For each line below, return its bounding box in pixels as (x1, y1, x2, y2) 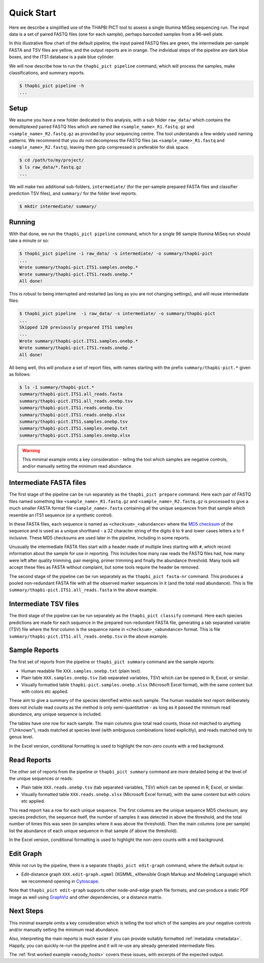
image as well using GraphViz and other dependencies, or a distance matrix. (9, 894, 163, 900)
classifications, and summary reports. (9, 70, 85, 75)
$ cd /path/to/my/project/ (19, 157, 84, 163)
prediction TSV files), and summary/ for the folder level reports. (9, 191, 137, 196)
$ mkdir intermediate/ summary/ (19, 204, 97, 209)
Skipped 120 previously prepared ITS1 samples (19, 325, 133, 330)
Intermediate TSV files (9, 600, 79, 608)
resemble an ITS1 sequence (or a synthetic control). (9, 512, 113, 518)
